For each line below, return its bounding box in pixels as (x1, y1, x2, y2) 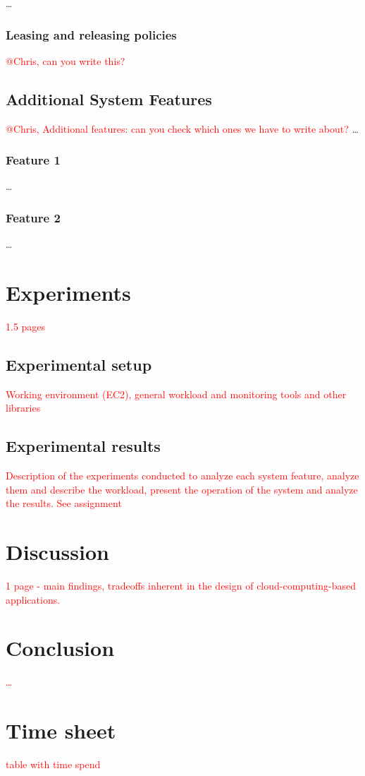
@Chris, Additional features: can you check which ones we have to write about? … (6, 121, 359, 136)
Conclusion (6, 633, 115, 662)
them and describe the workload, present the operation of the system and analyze (6, 482, 358, 496)
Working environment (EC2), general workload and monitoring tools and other (6, 386, 347, 401)
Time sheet (6, 716, 116, 745)
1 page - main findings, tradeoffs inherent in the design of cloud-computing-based (6, 578, 357, 593)
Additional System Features (6, 88, 212, 109)
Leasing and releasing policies (6, 25, 177, 43)
